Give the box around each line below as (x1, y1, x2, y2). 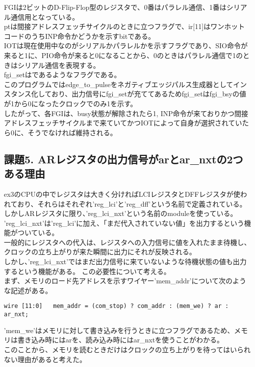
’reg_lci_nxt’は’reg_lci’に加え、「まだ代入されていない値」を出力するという (4, 217, 244, 228)
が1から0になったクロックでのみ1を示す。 (4, 98, 137, 108)
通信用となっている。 (10, 11, 79, 22)
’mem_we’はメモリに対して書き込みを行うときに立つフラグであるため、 (4, 325, 234, 335)
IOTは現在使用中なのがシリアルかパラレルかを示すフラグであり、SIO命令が (4, 40, 248, 51)
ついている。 (17, 227, 59, 238)
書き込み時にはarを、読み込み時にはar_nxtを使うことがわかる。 (17, 335, 224, 345)
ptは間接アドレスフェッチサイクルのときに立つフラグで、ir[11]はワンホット (4, 21, 245, 31)
